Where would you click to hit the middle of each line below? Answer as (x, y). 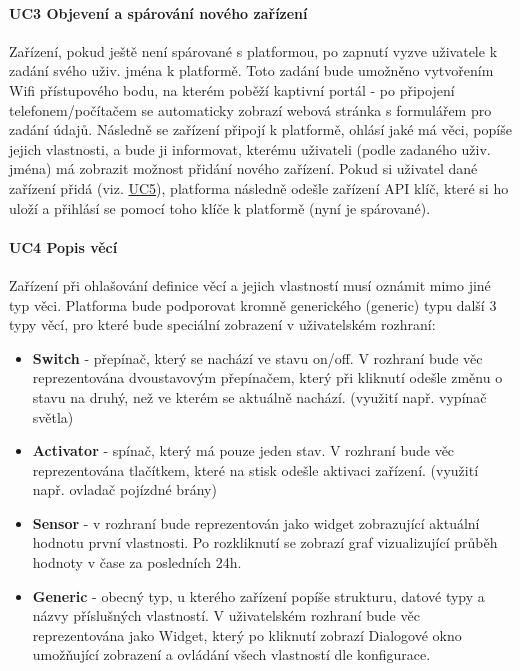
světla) (53, 416)
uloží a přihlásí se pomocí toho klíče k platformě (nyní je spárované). (220, 207)
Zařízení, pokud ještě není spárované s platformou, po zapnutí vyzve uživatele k (253, 50)
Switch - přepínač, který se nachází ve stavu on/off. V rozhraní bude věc (257, 357)
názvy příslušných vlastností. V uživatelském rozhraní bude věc (226, 615)
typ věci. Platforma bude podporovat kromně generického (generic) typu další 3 (253, 304)
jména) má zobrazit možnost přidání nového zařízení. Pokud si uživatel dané (243, 168)
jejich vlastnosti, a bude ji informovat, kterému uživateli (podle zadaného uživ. (250, 148)
